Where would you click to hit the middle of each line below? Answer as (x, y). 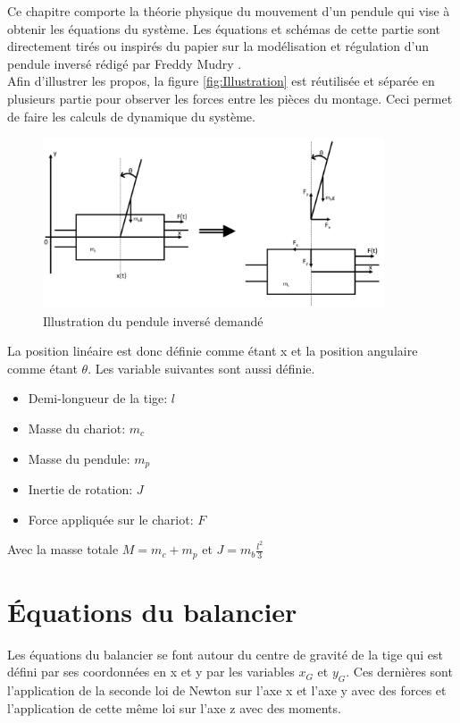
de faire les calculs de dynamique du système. (131, 116)
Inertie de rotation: (80, 488)
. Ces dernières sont (399, 672)
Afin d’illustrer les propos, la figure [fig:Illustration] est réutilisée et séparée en (221, 81)
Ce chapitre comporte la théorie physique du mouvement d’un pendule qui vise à (229, 11)
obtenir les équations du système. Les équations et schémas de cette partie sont (224, 28)
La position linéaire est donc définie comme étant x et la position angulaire (213, 351)
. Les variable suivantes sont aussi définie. (201, 368)
